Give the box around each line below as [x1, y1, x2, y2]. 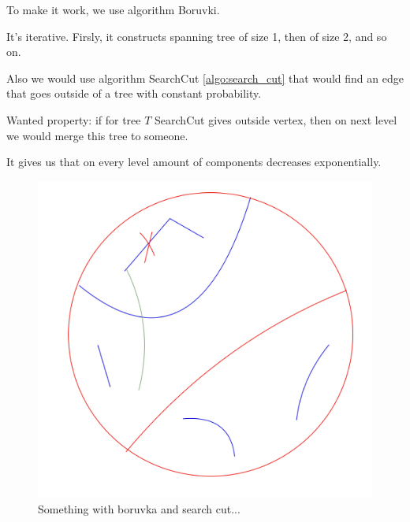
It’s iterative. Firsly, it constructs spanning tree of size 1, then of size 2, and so [6, 28, 387, 44]
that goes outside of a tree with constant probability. [6, 85, 262, 102]
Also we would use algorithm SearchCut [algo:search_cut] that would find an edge [6, 69, 404, 86]
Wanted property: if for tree [6, 111, 141, 128]
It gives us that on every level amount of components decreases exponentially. [6, 154, 382, 170]
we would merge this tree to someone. [6, 127, 188, 143]
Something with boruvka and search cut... [38, 500, 240, 516]
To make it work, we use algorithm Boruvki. [6, 2, 220, 17]
